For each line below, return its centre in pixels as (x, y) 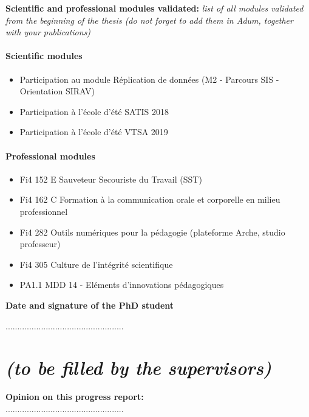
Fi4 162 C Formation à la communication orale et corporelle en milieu (150, 199)
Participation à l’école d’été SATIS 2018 (94, 111)
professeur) (40, 244)
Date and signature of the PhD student (90, 305)
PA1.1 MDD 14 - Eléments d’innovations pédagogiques (122, 285)
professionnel (44, 211)
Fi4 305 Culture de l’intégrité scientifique (96, 264)
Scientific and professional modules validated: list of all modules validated (154, 8)
